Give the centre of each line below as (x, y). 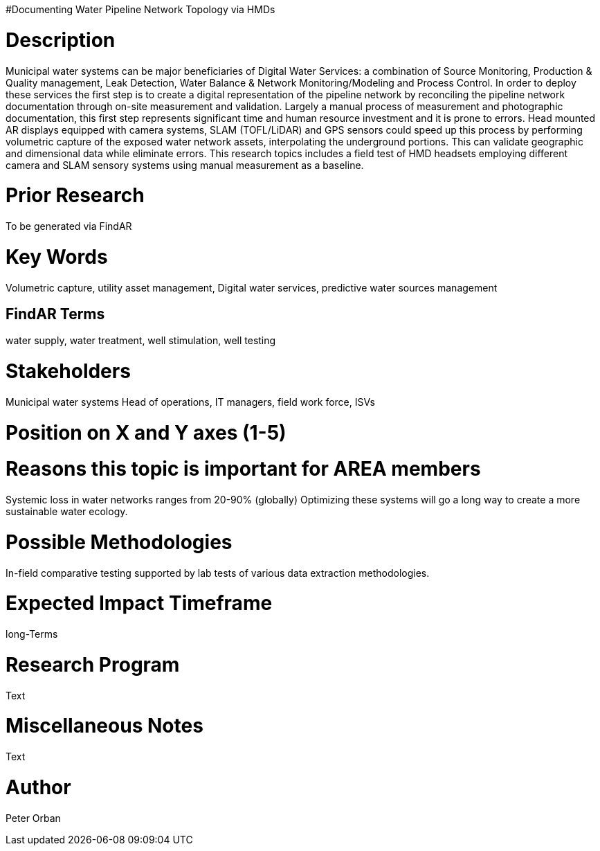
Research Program (93, 664)
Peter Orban (33, 818)
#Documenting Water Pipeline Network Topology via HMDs (140, 9)
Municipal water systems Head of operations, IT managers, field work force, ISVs (190, 402)
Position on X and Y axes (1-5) (146, 432)
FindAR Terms (55, 314)
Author (38, 787)
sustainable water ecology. (67, 512)
